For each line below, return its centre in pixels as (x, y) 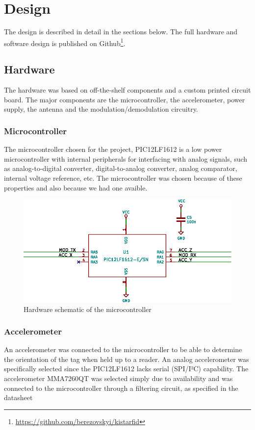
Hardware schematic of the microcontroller (88, 309)
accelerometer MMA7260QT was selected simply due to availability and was (118, 378)
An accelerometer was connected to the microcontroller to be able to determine (123, 349)
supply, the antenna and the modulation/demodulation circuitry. (101, 109)
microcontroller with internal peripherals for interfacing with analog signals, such (126, 158)
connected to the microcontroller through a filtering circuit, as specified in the (121, 388)
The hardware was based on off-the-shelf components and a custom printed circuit (127, 90)
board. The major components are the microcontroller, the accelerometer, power (125, 99)
